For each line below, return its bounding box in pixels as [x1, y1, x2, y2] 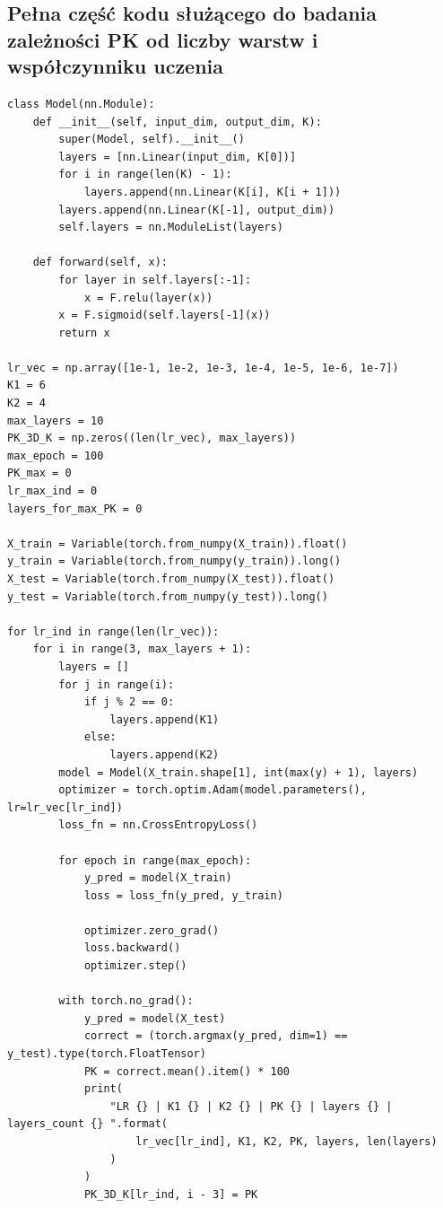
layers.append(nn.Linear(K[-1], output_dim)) [58, 203, 335, 216]
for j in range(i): [58, 678, 175, 691]
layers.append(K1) [109, 713, 220, 726]
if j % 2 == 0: [83, 696, 175, 709]
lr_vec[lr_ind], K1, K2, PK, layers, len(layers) [135, 1135, 438, 1149]
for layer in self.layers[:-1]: [58, 273, 252, 286]
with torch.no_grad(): [58, 994, 194, 1008]
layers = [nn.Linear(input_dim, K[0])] [58, 150, 297, 163]
